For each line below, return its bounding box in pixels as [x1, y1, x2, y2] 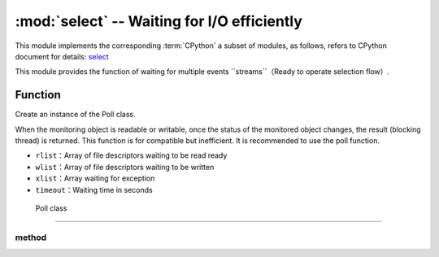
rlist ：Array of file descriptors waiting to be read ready [35, 150, 228, 160]
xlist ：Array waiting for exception [35, 173, 155, 183]
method [15, 232, 47, 243]
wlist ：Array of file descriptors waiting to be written [35, 162, 215, 172]
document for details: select [15, 51, 109, 61]
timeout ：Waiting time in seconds [35, 185, 154, 194]
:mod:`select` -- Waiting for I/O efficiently [15, 12, 302, 30]
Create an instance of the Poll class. [15, 110, 136, 120]
